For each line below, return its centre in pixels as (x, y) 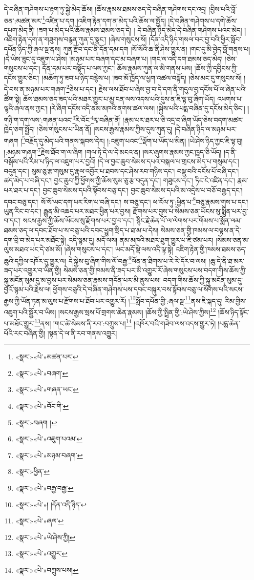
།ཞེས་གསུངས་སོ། (128, 39)
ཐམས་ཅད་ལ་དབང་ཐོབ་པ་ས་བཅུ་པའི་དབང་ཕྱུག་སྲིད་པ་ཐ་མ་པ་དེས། (81, 230)
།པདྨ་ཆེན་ (229, 323)
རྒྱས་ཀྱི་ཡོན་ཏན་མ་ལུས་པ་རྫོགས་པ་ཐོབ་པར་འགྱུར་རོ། (65, 300)
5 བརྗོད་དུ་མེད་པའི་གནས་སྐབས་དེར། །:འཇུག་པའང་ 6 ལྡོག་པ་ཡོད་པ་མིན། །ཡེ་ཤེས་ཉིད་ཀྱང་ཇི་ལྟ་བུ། (132, 140)
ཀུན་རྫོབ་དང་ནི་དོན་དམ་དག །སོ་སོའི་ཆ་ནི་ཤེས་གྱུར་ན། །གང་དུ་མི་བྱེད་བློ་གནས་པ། (157, 49)
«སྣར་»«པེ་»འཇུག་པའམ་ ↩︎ (49, 439)
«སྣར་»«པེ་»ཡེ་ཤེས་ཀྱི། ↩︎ (45, 537)
